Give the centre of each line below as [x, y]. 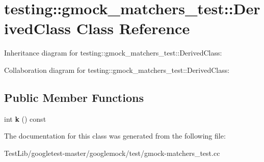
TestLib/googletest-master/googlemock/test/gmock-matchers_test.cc [112, 153]
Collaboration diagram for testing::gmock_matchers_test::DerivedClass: [117, 70]
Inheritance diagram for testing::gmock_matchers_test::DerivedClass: [113, 53]
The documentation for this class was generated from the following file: [115, 136]
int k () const [25, 118]
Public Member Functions [74, 97]
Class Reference [133, 28]
